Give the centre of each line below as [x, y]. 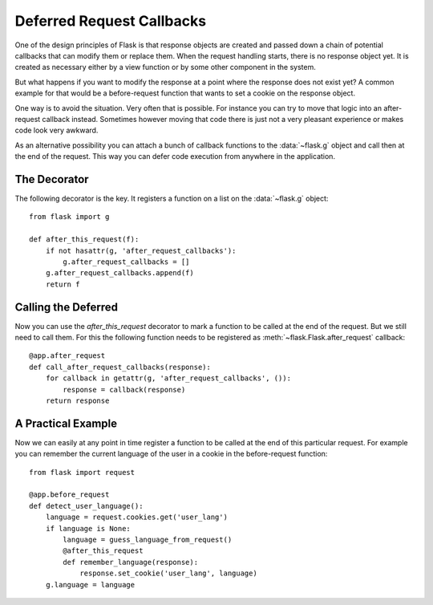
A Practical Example [66, 423]
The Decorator [52, 179]
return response [77, 400]
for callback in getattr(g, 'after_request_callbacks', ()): [168, 378]
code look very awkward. [57, 130]
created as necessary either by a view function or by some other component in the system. [166, 67]
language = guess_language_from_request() [148, 539]
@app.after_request [67, 356]
